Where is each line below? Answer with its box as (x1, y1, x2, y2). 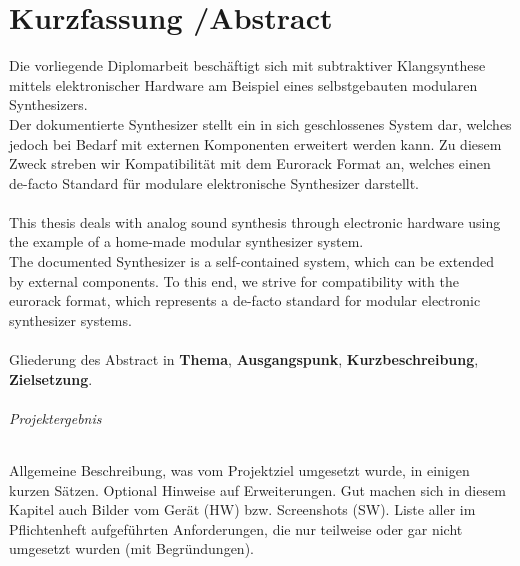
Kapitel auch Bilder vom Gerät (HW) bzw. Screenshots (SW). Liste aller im (9, 499, 476, 520)
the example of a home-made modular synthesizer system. (9, 231, 364, 252)
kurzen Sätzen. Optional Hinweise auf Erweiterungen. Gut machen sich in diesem (9, 479, 506, 500)
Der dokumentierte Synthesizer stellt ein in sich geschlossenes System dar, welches (9, 113, 512, 134)
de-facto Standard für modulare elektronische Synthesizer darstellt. (9, 172, 420, 193)
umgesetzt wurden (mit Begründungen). (9, 538, 254, 559)
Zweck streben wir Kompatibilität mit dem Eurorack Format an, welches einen (9, 153, 491, 174)
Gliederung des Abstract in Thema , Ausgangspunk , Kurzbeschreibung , (9, 349, 479, 370)
